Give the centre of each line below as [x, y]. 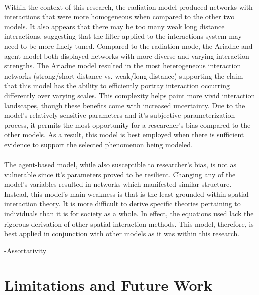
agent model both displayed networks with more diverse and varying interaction [127, 56]
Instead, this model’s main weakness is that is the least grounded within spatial [126, 194]
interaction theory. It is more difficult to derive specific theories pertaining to [122, 204]
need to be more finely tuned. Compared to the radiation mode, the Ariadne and [128, 46]
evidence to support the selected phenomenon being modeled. [98, 144]
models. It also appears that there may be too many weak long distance [114, 26]
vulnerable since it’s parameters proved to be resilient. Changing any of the [120, 174]
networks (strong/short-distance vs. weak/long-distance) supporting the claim [124, 75]
